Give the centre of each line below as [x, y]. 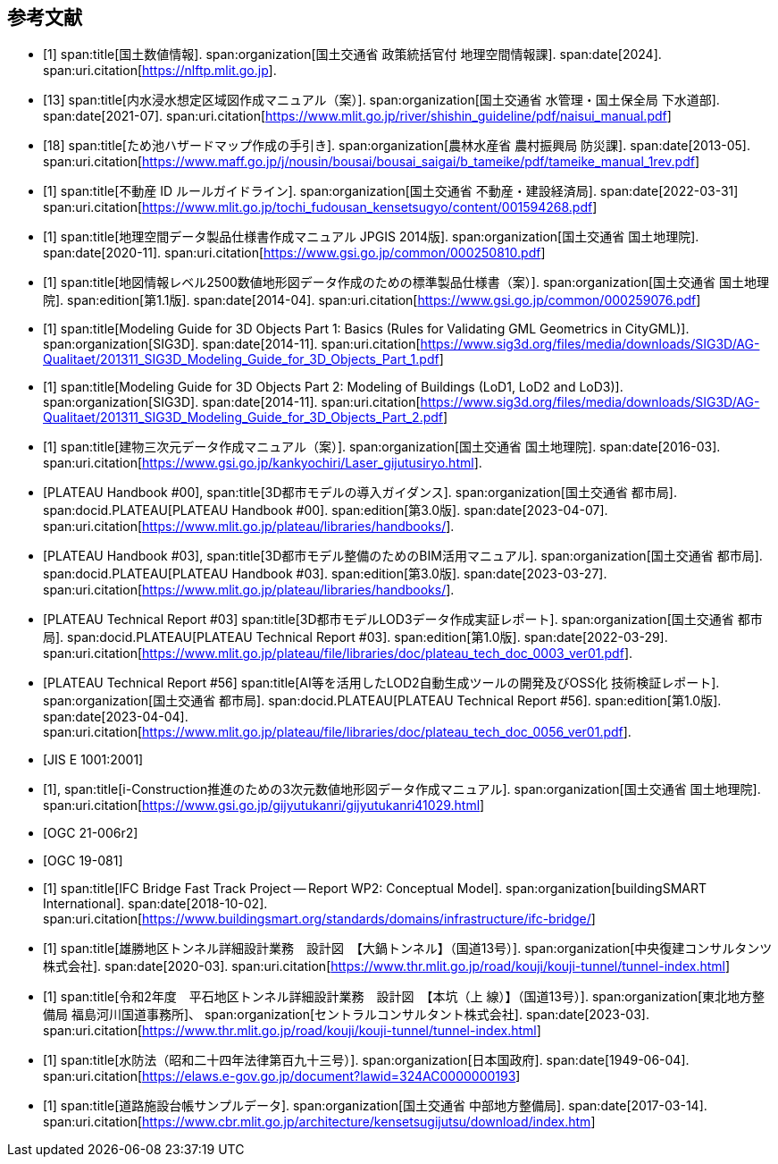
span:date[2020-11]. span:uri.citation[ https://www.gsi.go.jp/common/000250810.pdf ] [294, 253]
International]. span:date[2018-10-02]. [155, 904]
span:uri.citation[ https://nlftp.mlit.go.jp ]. [160, 71]
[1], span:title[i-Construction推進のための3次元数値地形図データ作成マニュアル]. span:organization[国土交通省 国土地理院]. [402, 789]
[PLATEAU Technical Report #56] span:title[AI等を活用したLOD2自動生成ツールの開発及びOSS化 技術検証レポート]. [381, 683]
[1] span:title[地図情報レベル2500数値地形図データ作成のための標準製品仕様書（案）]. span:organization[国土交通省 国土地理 [406, 283]
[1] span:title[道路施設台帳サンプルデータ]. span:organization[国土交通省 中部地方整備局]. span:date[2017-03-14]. [375, 1106]
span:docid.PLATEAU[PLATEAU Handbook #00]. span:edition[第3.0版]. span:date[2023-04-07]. [326, 510]
